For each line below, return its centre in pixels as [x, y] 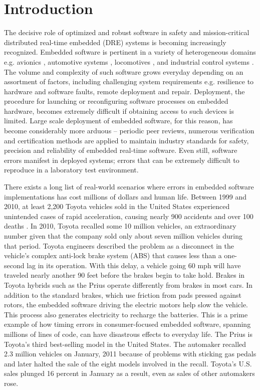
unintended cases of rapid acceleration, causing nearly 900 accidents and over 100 [129, 216]
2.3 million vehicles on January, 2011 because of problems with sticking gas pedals [130, 354]
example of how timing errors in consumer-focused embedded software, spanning [127, 324]
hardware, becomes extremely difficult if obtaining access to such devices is [119, 111]
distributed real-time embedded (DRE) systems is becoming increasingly [115, 42]
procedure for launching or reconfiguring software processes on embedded [116, 101]
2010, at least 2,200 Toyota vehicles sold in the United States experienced [117, 206]
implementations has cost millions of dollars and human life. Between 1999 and [125, 196]
